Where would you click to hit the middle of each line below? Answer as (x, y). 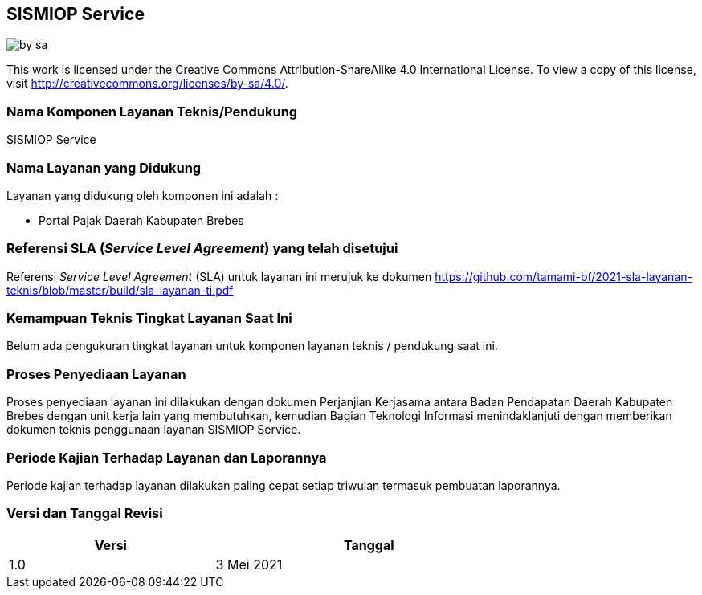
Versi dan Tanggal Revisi (85, 513)
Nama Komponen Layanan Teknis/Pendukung (152, 111)
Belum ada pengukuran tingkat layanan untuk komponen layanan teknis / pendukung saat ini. (252, 346)
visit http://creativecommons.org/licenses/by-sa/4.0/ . (147, 84)
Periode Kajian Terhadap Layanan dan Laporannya (167, 457)
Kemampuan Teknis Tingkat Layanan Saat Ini (149, 318)
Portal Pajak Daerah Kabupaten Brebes (141, 220)
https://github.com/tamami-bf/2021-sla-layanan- (563, 276)
